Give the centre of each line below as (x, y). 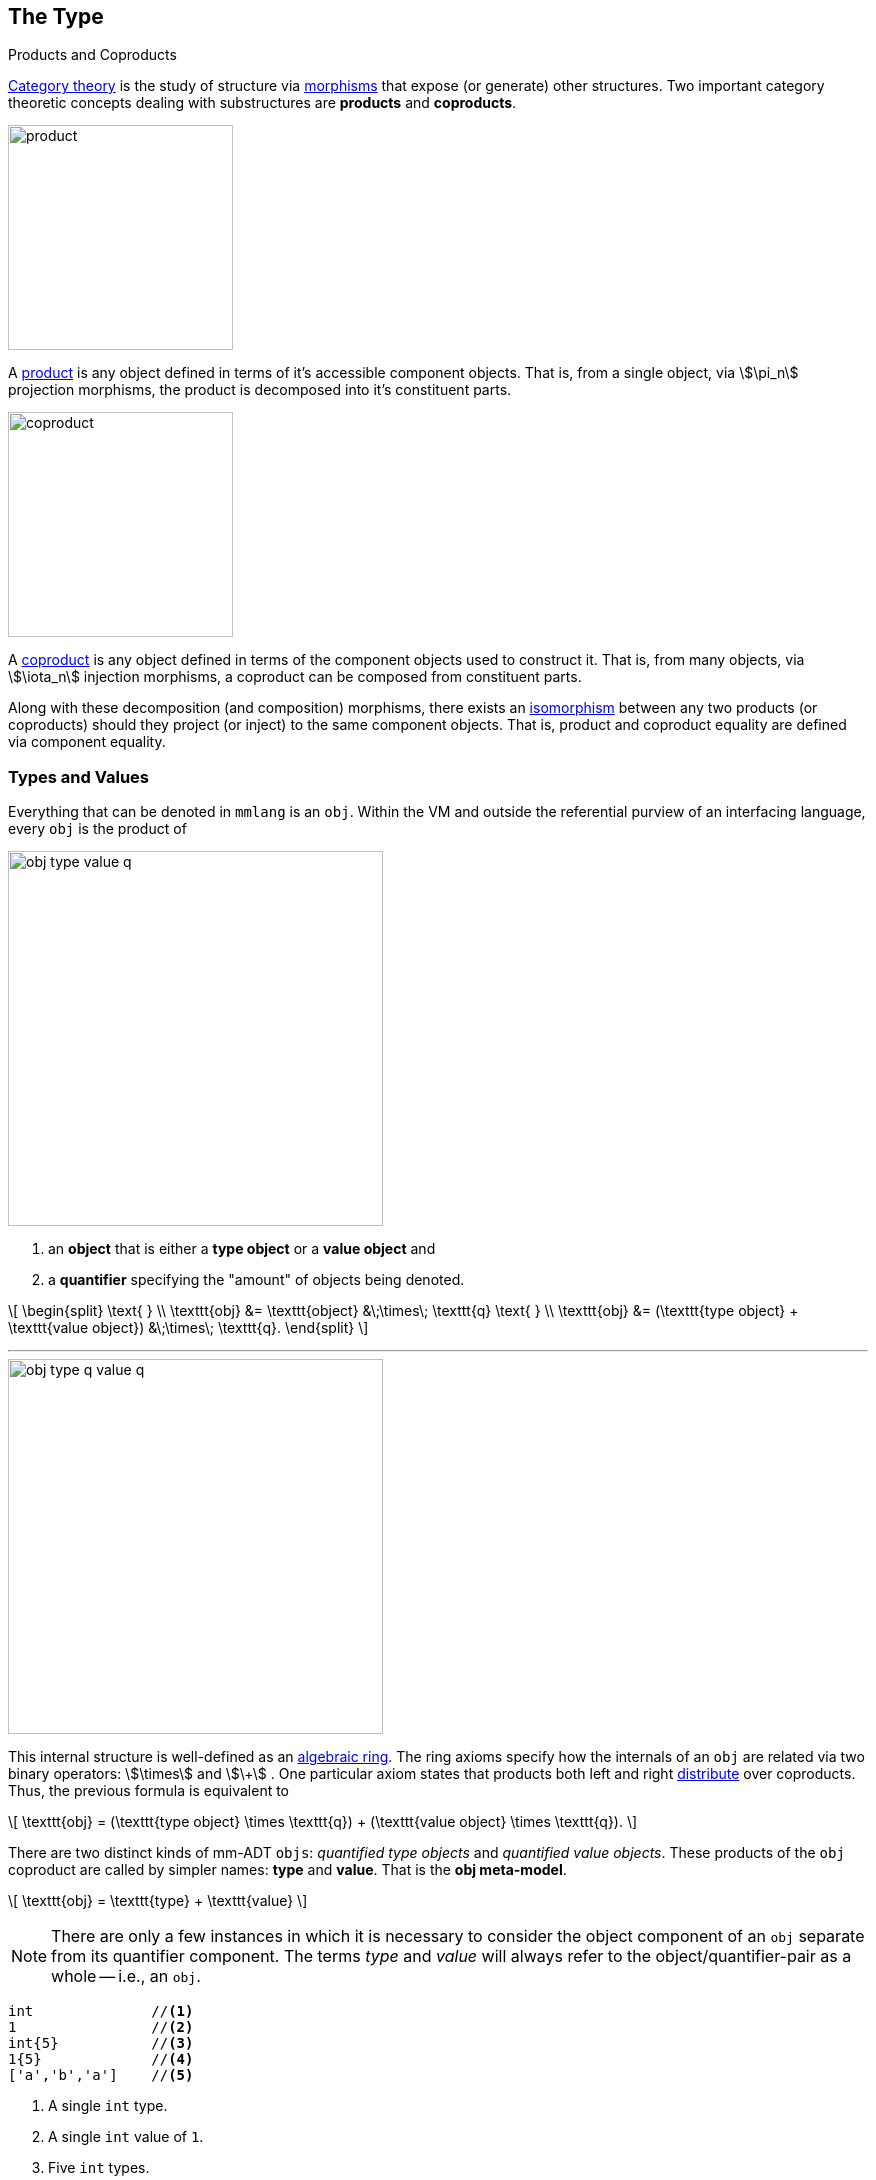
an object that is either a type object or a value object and (242, 1249)
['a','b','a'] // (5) (101, 2075)
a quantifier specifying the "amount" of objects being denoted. (256, 1280)
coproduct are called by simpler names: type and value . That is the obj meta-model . (287, 1870)
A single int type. (108, 2106)
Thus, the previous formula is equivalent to (149, 1791)
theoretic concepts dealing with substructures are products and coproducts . (262, 103)
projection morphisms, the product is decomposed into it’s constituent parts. (260, 390)
